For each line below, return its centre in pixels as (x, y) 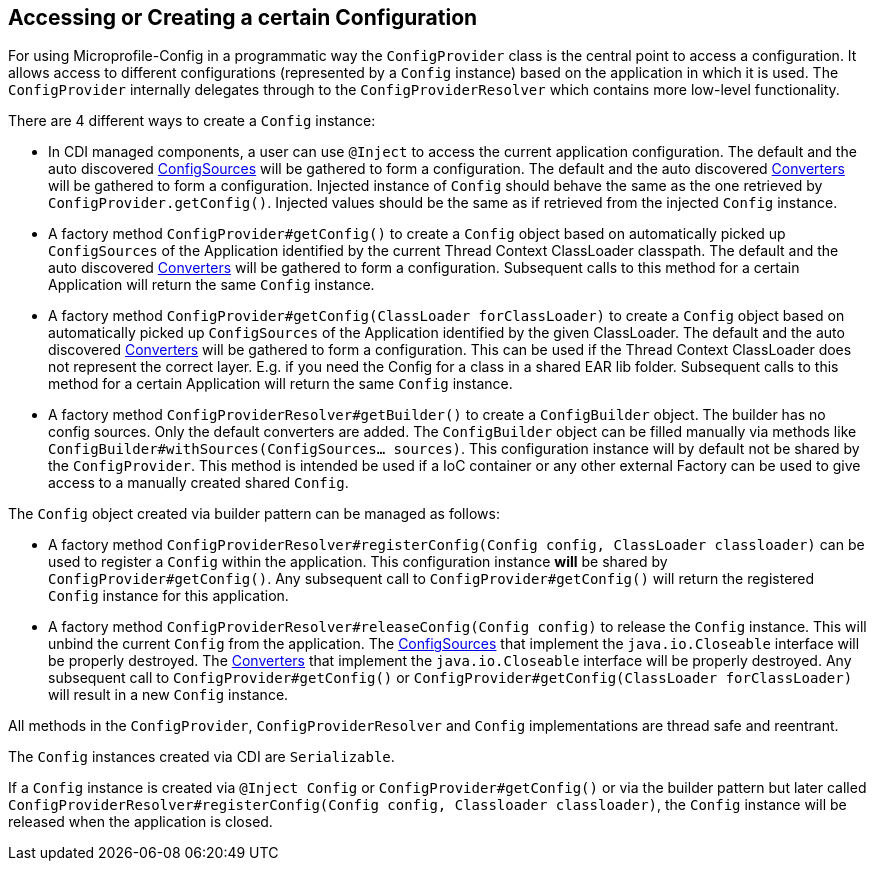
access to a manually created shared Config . (198, 483)
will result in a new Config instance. (168, 695)
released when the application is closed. (140, 822)
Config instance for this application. (168, 596)
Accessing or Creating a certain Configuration (243, 17)
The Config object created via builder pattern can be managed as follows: (254, 514)
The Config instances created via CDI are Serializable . (201, 757)
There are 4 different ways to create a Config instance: (192, 121)
